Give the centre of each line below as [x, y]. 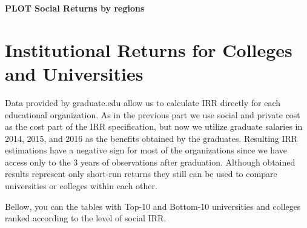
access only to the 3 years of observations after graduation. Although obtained [150, 162]
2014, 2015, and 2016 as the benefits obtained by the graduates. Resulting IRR [151, 138]
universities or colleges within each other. [81, 186]
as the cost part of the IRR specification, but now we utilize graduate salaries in [154, 126]
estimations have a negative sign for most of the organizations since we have [146, 150]
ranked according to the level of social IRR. [86, 218]
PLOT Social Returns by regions [75, 8]
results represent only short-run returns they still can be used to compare [141, 174]
